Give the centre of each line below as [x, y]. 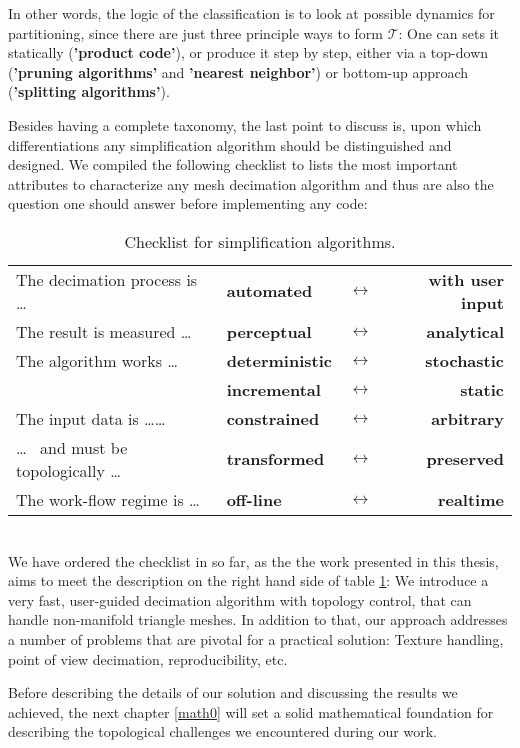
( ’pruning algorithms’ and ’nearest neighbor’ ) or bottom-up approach [238, 71]
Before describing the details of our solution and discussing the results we [233, 692]
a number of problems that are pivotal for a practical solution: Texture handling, [256, 638]
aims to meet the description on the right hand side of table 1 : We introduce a [248, 580]
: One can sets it [448, 32]
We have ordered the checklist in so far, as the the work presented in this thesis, [253, 560]
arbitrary [467, 418]
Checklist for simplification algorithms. [260, 241]
